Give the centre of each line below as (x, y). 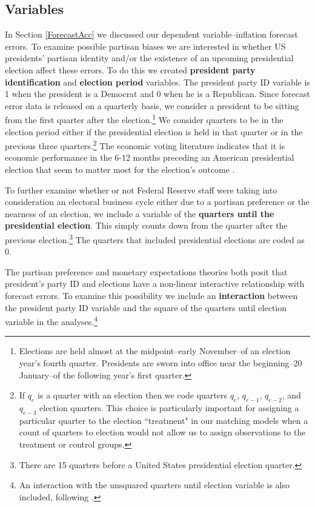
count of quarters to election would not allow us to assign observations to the (162, 432)
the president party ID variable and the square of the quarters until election (146, 307)
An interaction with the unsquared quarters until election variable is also (154, 485)
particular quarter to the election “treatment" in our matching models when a (164, 420)
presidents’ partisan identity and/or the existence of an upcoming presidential (149, 58)
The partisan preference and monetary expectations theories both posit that (146, 271)
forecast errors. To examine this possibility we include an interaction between (151, 296)
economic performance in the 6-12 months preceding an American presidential (150, 157)
